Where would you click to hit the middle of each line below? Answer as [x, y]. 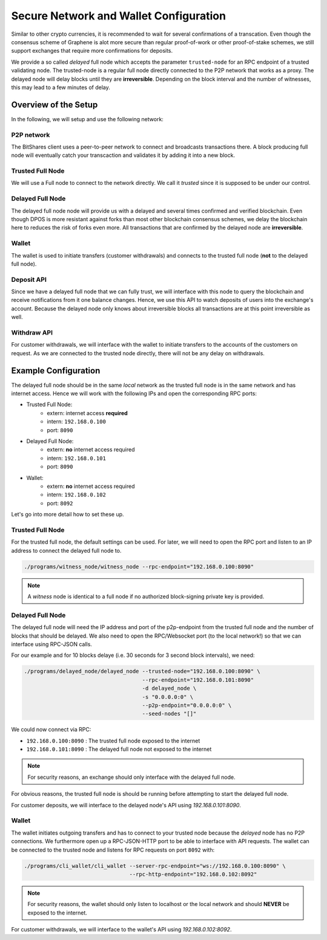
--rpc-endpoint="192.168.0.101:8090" [198, 680]
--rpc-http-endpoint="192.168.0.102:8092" [193, 874]
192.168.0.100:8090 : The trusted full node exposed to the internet [113, 741]
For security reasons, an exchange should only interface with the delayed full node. [131, 777]
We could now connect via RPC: [51, 730]
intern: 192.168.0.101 [76, 458]
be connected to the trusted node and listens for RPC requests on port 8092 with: [113, 850]
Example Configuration [56, 371]
